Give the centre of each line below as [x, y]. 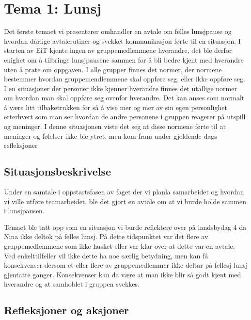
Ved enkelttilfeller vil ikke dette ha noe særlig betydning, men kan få [106, 255]
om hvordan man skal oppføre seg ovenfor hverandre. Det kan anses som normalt [124, 98]
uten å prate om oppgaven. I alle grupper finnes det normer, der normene [113, 69]
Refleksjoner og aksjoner [66, 310]
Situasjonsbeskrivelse [58, 171]
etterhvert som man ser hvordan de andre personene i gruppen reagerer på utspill [125, 117]
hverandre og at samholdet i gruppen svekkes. [72, 284]
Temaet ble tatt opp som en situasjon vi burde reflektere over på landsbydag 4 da [125, 227]
